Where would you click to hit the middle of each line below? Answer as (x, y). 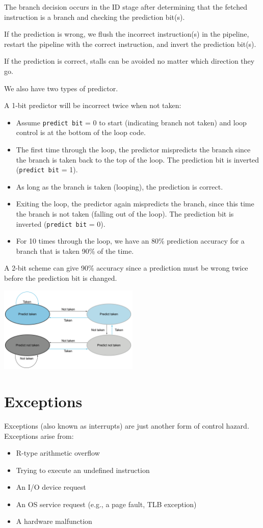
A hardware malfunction (54, 521)
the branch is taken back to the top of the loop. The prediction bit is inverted (138, 159)
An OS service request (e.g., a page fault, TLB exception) (106, 504)
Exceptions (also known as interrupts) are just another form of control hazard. (127, 425)
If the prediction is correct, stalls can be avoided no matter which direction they (129, 61)
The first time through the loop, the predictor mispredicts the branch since (133, 149)
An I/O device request (51, 487)
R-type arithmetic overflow (58, 453)
